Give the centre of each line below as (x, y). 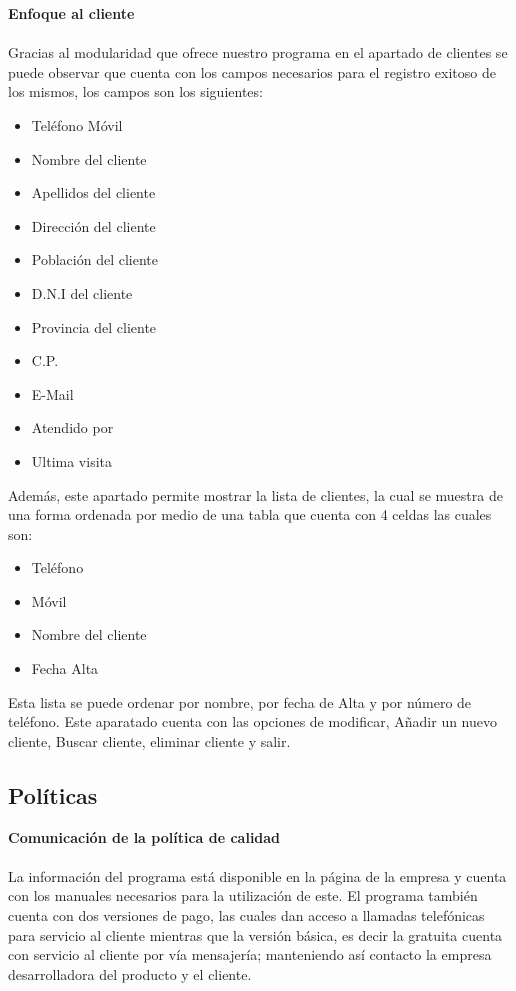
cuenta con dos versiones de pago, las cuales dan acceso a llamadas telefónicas (246, 915)
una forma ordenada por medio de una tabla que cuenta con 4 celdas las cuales (250, 514)
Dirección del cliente (93, 225)
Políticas (53, 794)
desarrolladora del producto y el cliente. (130, 973)
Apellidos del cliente (93, 192)
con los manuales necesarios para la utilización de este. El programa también (243, 895)
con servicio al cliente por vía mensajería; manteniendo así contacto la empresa (250, 954)
